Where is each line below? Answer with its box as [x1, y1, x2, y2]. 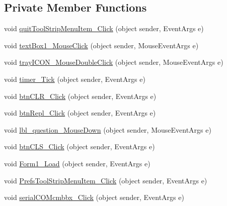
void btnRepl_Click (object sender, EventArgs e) [4, 108, 156, 118]
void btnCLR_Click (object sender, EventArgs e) [4, 90, 157, 101]
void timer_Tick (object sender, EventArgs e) [4, 73, 145, 84]
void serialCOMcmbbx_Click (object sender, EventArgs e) [4, 192, 184, 202]
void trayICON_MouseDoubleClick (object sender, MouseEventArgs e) [4, 57, 223, 67]
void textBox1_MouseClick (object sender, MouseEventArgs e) [4, 40, 199, 50]
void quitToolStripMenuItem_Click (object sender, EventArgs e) [4, 23, 204, 34]
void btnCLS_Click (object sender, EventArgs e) [4, 141, 155, 152]
